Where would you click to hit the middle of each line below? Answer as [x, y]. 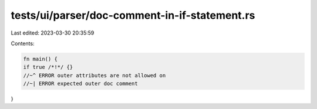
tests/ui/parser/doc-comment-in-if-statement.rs [133, 15]
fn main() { [41, 59]
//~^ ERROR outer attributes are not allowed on [95, 75]
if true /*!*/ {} [48, 67]
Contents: [23, 43]
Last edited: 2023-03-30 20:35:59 [53, 33]
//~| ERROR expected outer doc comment [80, 84]
